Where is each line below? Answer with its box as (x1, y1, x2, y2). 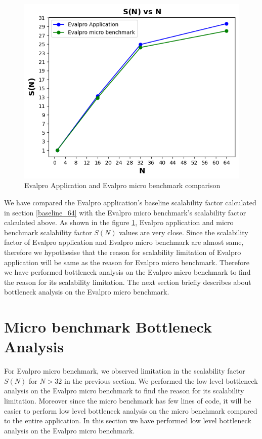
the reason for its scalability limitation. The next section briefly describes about (4, 276, 251, 287)
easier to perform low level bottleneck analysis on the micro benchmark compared (4, 405, 257, 416)
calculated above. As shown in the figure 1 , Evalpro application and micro (4, 217, 234, 228)
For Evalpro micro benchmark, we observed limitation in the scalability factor (4, 365, 245, 376)
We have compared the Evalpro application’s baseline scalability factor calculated (4, 197, 256, 207)
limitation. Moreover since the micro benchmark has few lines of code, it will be (4, 395, 251, 406)
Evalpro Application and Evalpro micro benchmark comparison (24, 180, 221, 191)
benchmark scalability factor (4, 227, 92, 237)
